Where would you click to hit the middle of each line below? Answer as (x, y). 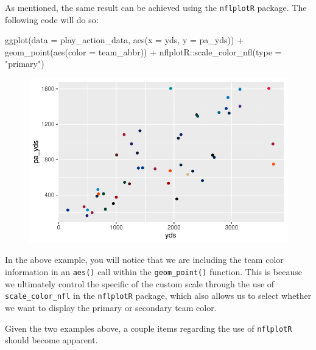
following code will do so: (52, 19)
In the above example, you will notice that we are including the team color (144, 260)
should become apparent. (51, 340)
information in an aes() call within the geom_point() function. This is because (153, 272)
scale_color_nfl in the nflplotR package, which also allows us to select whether (158, 296)
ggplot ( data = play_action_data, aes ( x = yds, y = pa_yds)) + (124, 40)
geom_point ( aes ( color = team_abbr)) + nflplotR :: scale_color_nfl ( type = (143, 51)
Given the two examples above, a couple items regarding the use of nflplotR (149, 328)
